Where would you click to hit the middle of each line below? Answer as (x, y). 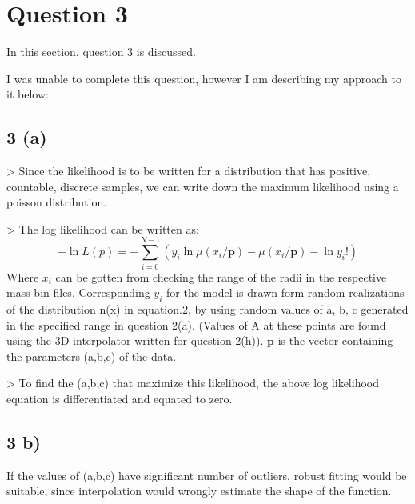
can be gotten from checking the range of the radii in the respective (221, 276)
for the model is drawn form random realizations (285, 292)
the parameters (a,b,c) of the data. (92, 356)
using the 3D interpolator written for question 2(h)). (135, 340)
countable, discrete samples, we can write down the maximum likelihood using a (203, 186)
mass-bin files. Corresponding (78, 292)
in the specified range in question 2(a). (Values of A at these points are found (196, 324)
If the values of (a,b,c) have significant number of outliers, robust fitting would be (207, 475)
